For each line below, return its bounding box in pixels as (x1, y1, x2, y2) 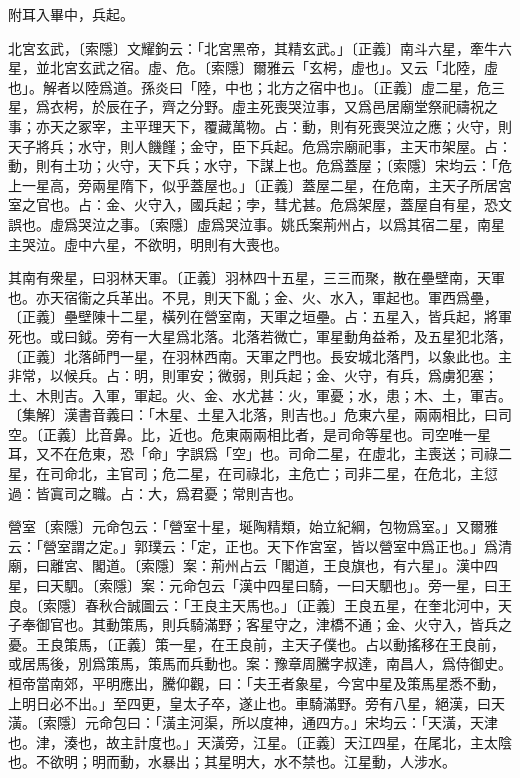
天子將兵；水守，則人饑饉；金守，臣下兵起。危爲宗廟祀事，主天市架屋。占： (8, 135, 512, 156)
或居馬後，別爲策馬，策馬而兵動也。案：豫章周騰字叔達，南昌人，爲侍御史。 (8, 653, 512, 674)
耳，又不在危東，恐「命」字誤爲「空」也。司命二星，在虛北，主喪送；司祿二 (8, 443, 512, 464)
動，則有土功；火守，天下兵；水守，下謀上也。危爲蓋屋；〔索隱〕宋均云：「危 (8, 155, 512, 176)
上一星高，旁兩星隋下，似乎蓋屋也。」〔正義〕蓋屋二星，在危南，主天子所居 (8, 174, 498, 195)
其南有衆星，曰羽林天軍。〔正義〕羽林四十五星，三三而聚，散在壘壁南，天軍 (8, 267, 505, 288)
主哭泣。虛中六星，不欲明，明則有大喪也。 (8, 233, 288, 254)
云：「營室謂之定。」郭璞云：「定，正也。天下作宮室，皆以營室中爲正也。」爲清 (8, 535, 512, 556)
